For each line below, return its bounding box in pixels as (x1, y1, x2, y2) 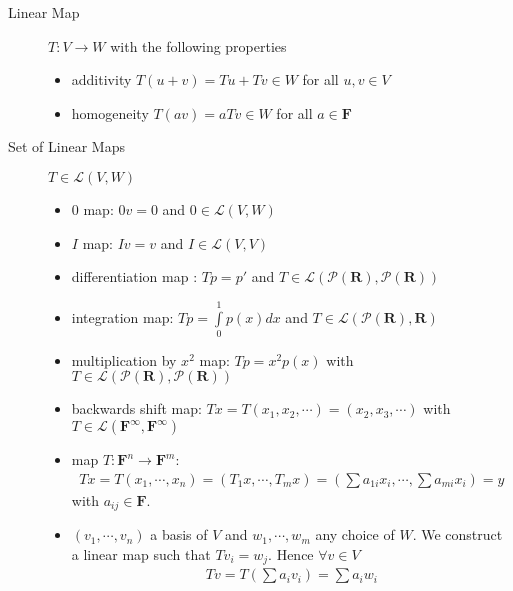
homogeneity (71, 102, 149, 123)
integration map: (71, 306, 174, 327)
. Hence (268, 543, 314, 564)
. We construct (412, 524, 503, 545)
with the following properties (110, 35, 287, 56)
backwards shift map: (71, 398, 202, 419)
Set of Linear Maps (8, 136, 125, 157)
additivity (71, 69, 132, 90)
